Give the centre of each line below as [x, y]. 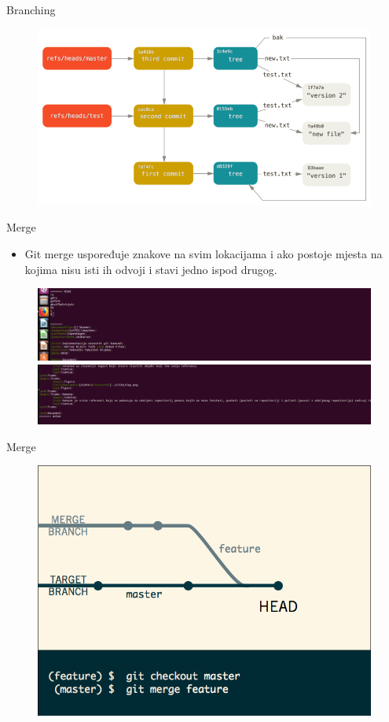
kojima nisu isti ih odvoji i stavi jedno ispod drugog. [151, 269]
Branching [31, 9]
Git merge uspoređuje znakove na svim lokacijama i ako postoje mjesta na [204, 253]
